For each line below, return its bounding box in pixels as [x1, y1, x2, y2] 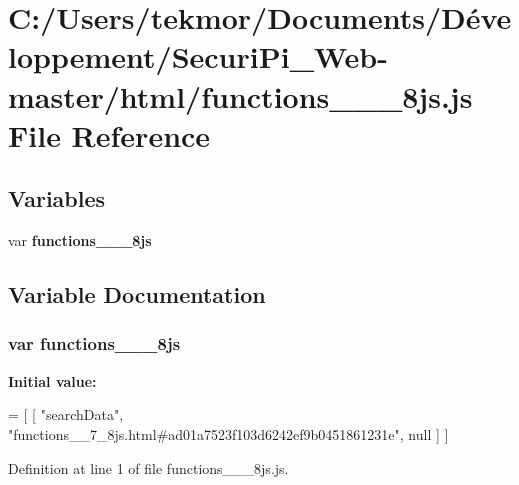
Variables [8, 183, 106, 214]
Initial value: [8, 370, 97, 391]
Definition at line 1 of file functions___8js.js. [8, 457, 289, 478]
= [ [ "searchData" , [8, 404, 124, 425]
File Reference [8, 114, 211, 155]
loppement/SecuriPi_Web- [8, 36, 388, 77]
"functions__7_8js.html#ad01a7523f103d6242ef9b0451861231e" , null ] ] [8, 423, 449, 444]
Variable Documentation [8, 279, 266, 310]
